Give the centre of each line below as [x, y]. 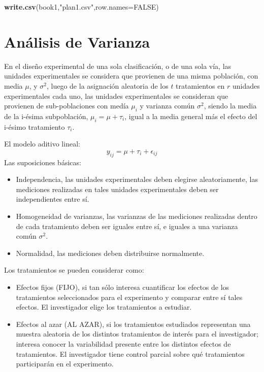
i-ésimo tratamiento [35, 126]
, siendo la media [230, 106]
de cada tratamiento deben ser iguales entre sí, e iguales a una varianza [127, 226]
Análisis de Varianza [77, 41]
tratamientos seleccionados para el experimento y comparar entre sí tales [129, 297]
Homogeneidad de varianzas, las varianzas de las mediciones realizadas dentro [137, 216]
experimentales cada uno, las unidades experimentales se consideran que [116, 96]
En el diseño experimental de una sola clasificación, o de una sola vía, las [118, 66]
